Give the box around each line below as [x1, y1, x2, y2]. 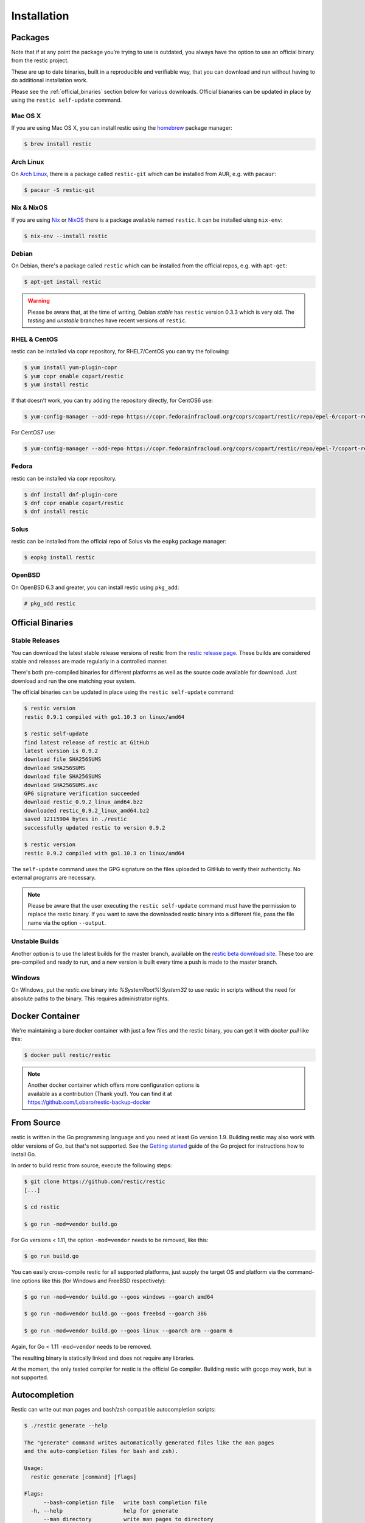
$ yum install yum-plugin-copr [24, 364, 118, 371]
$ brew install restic [24, 141, 92, 147]
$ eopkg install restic [24, 554, 96, 561]
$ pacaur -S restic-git [24, 186, 96, 193]
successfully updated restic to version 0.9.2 [24, 824, 165, 831]
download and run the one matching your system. [11, 677, 136, 685]
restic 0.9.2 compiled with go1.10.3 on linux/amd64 [24, 850, 185, 857]
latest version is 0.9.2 [24, 747, 99, 755]
